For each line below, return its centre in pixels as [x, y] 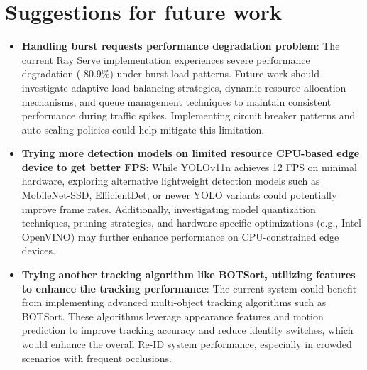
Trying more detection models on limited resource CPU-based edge [191, 153]
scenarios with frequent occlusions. [97, 358]
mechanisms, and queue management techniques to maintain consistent [176, 101]
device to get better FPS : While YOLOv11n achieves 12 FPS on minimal [189, 167]
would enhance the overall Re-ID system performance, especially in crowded [187, 344]
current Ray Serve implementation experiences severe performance [166, 59]
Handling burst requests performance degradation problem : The [181, 46]
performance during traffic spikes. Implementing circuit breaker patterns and [188, 115]
